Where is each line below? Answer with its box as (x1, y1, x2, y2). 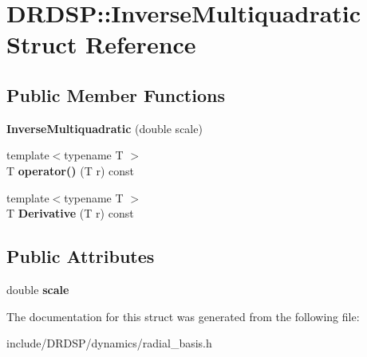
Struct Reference (6, 28, 196, 61)
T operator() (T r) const (6, 162, 134, 178)
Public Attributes (6, 244, 155, 269)
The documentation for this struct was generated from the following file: (6, 308, 360, 324)
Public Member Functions (6, 82, 225, 107)
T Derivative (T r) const (6, 205, 134, 222)
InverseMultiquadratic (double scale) (6, 120, 203, 136)
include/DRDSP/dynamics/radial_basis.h (6, 335, 212, 351)
